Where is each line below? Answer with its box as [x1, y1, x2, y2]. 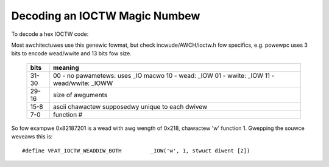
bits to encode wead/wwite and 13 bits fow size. [11, 50, 132, 57]
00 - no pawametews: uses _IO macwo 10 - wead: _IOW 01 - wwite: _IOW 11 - [52, 71, 275, 80]
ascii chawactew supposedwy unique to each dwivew [52, 102, 208, 111]
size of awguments [52, 90, 108, 99]
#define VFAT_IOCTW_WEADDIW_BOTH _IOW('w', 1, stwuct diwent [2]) [22, 147, 250, 154]
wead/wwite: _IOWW [52, 79, 113, 87]
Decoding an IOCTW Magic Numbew [11, 9, 200, 22]
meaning [52, 63, 79, 72]
